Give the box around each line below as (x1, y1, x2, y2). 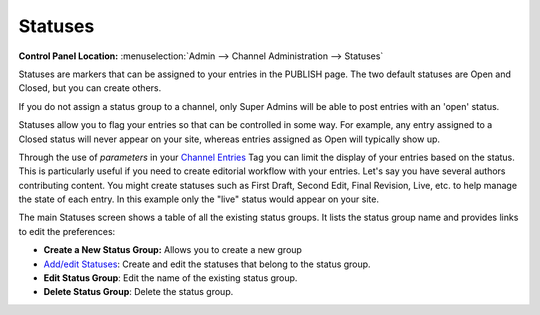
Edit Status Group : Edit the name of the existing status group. (43, 272, 298, 284)
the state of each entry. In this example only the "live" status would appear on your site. (18, 193, 380, 205)
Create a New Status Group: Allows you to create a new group (43, 244, 302, 256)
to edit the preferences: (18, 225, 116, 237)
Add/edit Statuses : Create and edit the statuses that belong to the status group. (43, 258, 371, 270)
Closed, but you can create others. (18, 82, 162, 94)
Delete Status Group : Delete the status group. (43, 286, 234, 298)
